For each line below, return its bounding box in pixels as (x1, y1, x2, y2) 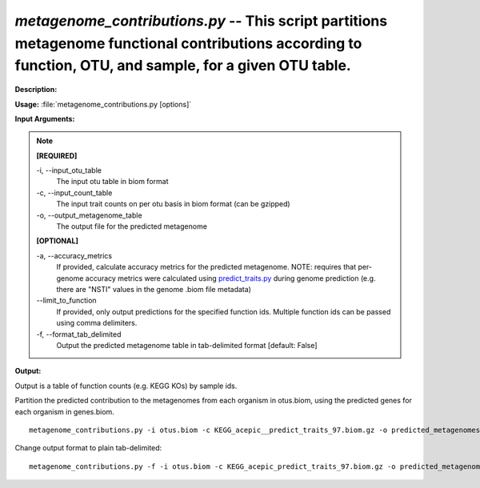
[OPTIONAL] (36, 236, 79, 246)
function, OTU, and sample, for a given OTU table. (14, 57, 351, 75)
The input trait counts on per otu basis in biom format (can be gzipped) (56, 199, 291, 209)
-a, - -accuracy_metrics (36, 250, 112, 260)
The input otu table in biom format (56, 177, 169, 186)
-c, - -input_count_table (36, 188, 113, 198)
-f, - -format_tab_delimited (36, 329, 122, 339)
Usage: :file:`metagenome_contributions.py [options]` (14, 99, 192, 109)
